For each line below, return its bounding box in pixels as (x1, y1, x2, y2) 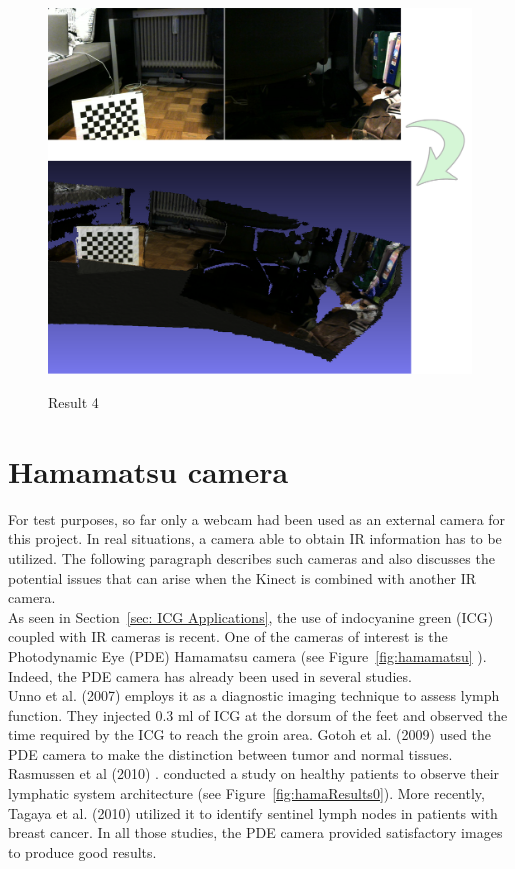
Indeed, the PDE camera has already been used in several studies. (8, 665, 412, 686)
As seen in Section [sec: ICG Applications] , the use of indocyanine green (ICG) (8, 606, 494, 627)
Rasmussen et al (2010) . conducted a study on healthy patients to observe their (8, 763, 500, 784)
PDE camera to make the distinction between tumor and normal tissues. (8, 743, 453, 764)
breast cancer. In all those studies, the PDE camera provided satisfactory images (8, 822, 503, 843)
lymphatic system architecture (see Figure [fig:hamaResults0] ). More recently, (8, 783, 485, 804)
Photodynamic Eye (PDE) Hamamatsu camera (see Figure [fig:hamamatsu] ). (8, 645, 487, 666)
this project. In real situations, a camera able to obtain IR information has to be (8, 528, 502, 549)
